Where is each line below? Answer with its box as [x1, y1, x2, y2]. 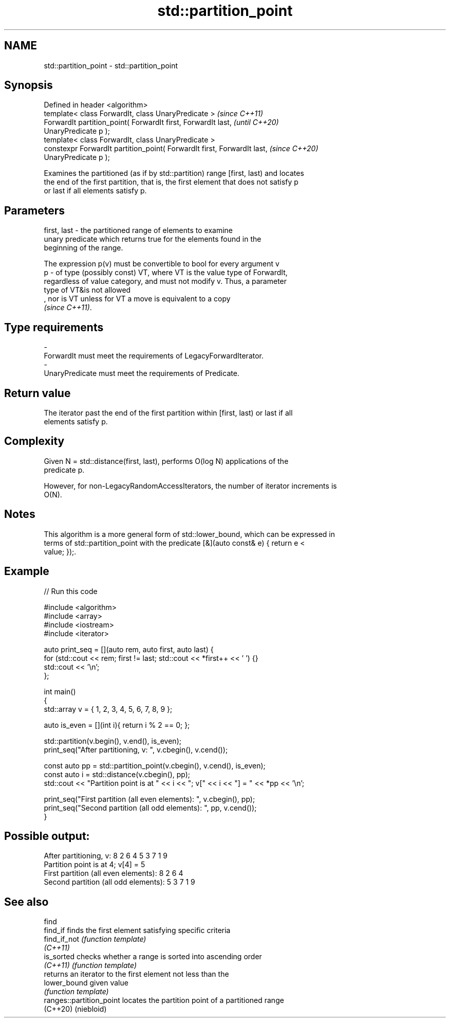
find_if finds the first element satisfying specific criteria [44, 926, 231, 935]
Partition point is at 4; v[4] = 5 [44, 860, 145, 869]
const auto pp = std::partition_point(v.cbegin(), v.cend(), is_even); [44, 761, 266, 770]
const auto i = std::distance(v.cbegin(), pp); [44, 769, 191, 779]
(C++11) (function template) [44, 961, 137, 970]
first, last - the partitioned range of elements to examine [44, 226, 233, 235]
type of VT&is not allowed [44, 285, 131, 295]
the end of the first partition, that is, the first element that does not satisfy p [44, 177, 298, 187]
